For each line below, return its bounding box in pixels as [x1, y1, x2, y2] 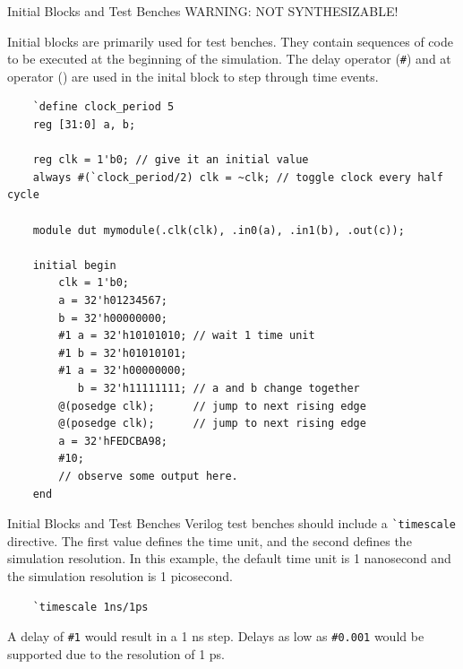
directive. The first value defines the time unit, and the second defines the [7, 531, 412, 550]
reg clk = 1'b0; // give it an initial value [32, 153, 309, 167]
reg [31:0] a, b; [32, 118, 136, 132]
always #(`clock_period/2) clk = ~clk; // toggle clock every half [32, 170, 443, 184]
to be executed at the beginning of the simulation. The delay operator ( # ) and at [7, 49, 451, 68]
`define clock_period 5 [32, 100, 175, 114]
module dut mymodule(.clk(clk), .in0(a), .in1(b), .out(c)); [32, 223, 405, 237]
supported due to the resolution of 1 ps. [7, 644, 225, 663]
